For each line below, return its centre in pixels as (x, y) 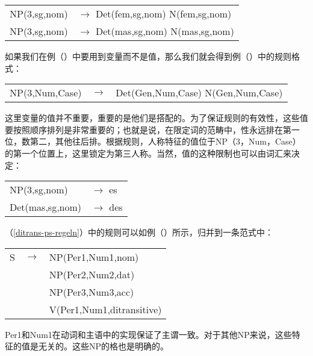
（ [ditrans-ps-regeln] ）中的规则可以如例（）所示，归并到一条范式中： (139, 232)
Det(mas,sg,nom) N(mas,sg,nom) (165, 31)
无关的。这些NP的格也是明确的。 (104, 346)
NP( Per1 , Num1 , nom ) (94, 257)
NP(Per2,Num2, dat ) (92, 274)
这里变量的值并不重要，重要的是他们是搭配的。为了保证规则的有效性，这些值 (156, 118)
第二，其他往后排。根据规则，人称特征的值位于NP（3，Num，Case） (165, 141)
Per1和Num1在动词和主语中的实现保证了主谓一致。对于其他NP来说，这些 (148, 334)
